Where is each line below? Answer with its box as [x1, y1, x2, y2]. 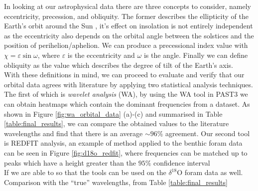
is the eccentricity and [67, 49, 135, 60]
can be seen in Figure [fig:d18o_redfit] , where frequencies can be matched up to [4, 147, 248, 158]
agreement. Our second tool [165, 128, 250, 138]
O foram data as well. [177, 167, 243, 178]
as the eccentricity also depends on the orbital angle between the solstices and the [4, 30, 254, 40]
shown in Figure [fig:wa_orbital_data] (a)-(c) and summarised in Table [4, 108, 223, 119]
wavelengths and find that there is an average [4, 128, 143, 138]
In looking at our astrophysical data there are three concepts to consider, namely [4, 1, 251, 11]
